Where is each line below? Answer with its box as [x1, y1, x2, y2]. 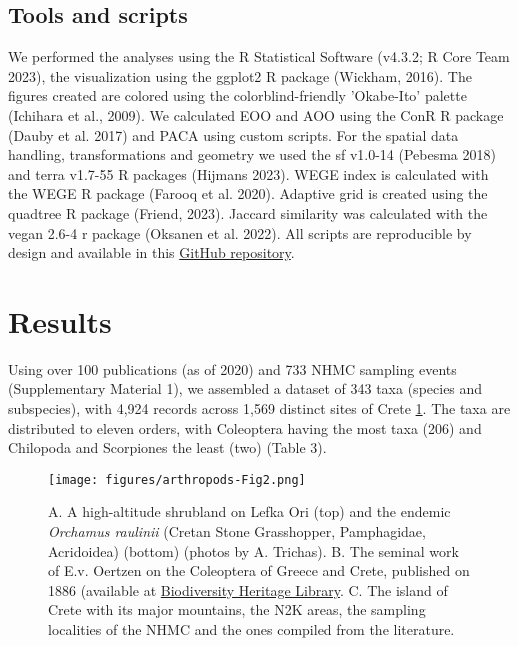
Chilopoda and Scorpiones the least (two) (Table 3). [8, 437, 327, 458]
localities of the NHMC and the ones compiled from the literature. [48, 619, 455, 640]
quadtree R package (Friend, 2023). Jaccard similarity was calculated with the [8, 202, 488, 223]
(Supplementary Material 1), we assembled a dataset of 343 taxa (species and [8, 378, 483, 399]
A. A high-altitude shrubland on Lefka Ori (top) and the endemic [48, 501, 451, 522]
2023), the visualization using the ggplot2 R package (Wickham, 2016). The [8, 65, 472, 86]
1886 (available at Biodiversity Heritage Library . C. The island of [48, 579, 448, 600]
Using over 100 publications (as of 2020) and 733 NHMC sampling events [8, 358, 457, 379]
